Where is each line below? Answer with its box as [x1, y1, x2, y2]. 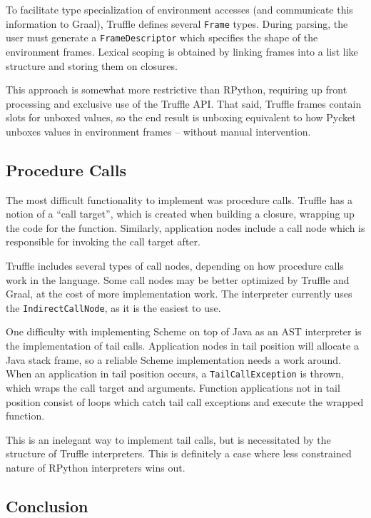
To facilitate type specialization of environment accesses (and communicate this [6, 2, 353, 16]
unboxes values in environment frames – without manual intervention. [6, 123, 311, 138]
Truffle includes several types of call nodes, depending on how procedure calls [6, 258, 344, 273]
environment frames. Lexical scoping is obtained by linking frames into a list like [6, 44, 358, 59]
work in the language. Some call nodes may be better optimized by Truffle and [6, 272, 350, 287]
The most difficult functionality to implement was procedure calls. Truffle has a [6, 192, 353, 207]
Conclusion [6, 494, 88, 517]
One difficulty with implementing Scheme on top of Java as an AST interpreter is [6, 324, 362, 339]
